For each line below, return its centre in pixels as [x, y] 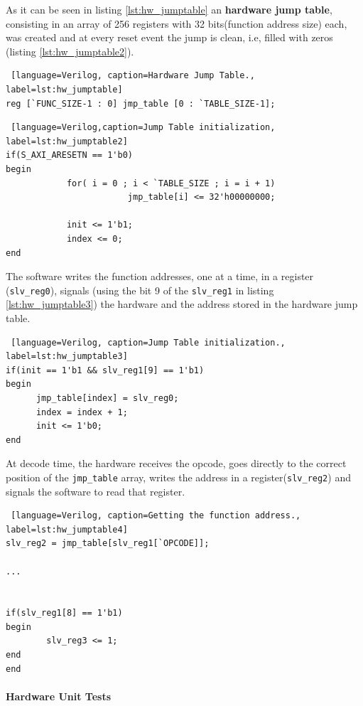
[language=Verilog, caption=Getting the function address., [156, 516]
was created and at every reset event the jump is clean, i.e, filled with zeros [169, 37]
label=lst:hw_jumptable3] [67, 357]
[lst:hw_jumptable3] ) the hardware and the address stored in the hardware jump [182, 304]
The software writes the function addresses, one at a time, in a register [160, 276]
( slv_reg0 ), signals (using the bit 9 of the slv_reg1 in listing [140, 290]
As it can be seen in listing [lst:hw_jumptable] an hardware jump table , [169, 9]
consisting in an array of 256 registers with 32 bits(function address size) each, [177, 23]
